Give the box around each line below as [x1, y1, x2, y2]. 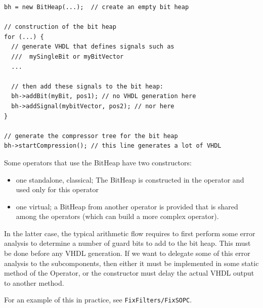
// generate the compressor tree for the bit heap [4, 132, 178, 140]
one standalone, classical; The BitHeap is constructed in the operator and [16, 174, 244, 185]
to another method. [4, 277, 64, 288]
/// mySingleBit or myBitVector [11, 53, 124, 60]
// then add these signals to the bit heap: [11, 82, 163, 90]
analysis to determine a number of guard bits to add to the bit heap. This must [4, 238, 251, 248]
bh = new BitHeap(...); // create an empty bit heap [4, 4, 189, 11]
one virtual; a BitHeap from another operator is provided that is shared [16, 201, 238, 211]
